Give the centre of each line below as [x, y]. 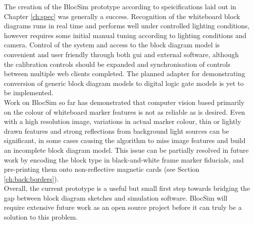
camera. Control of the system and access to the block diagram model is [112, 45]
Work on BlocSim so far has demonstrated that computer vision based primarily [124, 102]
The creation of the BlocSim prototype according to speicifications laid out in [120, 6]
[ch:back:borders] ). [32, 178]
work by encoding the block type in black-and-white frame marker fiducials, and [124, 159]
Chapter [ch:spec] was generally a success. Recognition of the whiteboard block [122, 16]
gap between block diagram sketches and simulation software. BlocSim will [116, 197]
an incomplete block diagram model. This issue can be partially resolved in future [126, 150]
